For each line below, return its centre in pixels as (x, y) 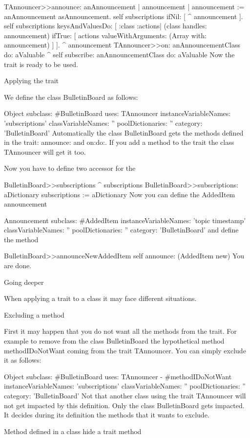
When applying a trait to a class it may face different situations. (100, 298)
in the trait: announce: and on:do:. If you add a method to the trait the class (119, 142)
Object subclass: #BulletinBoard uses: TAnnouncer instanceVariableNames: (117, 113)
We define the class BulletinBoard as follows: (71, 97)
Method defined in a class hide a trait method (73, 431)
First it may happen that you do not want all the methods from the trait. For (120, 331)
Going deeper (24, 282)
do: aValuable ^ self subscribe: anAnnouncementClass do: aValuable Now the (119, 54)
